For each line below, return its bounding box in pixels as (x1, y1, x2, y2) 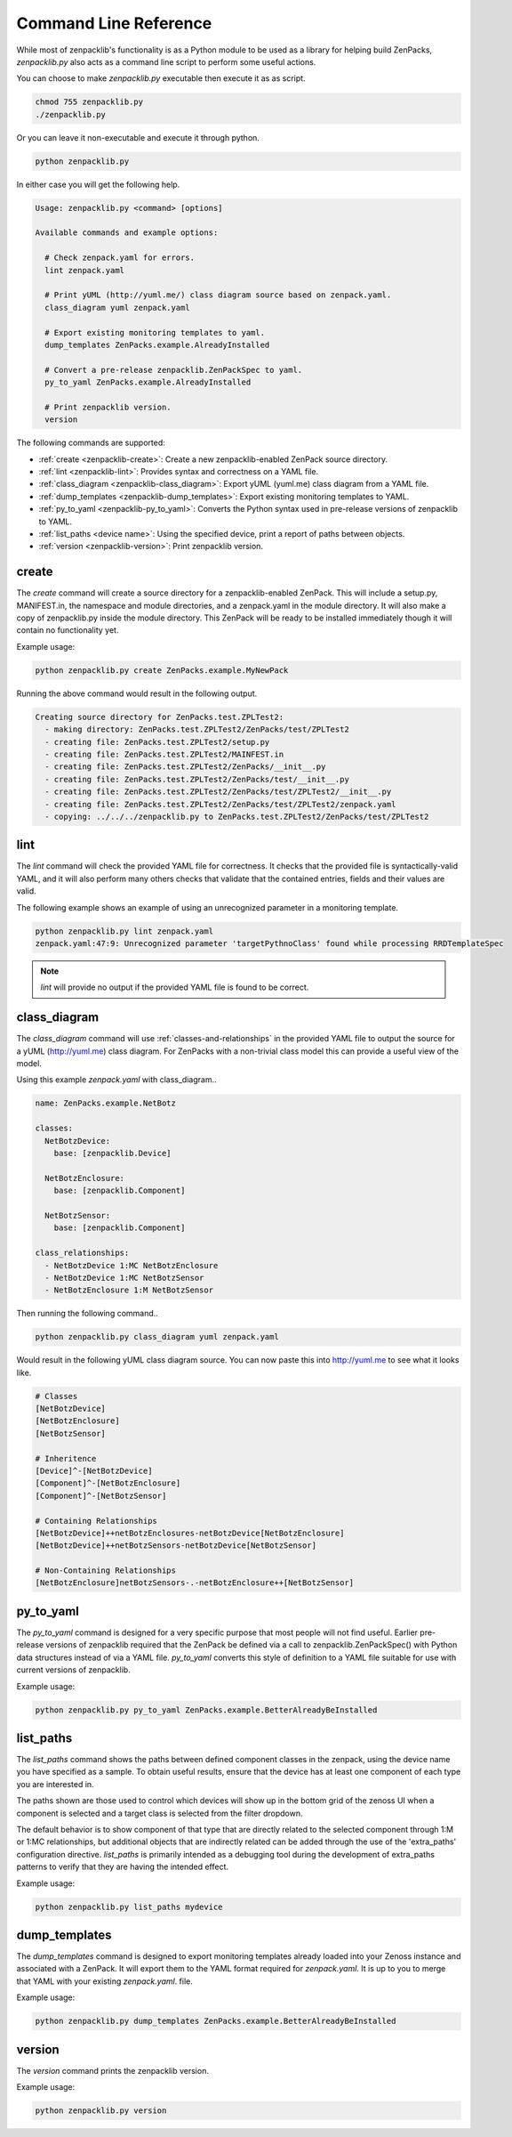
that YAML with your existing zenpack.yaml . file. (16, 1976, 193, 1987)
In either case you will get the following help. (16, 179, 180, 190)
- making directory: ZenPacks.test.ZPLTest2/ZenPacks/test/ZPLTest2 (44, 724, 350, 734)
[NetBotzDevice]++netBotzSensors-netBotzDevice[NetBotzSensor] (35, 1541, 317, 1550)
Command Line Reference (16, 13, 212, 33)
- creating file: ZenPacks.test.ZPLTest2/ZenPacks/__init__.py (44, 762, 326, 772)
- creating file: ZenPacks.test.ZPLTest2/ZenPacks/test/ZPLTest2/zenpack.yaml (44, 799, 396, 809)
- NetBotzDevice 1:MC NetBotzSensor (44, 1273, 204, 1283)
